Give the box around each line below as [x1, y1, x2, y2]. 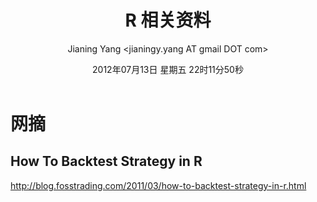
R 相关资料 [124, 9, 212, 32]
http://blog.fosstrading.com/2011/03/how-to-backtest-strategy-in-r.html [10, 179, 307, 191]
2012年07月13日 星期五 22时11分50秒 [92, 63, 244, 75]
